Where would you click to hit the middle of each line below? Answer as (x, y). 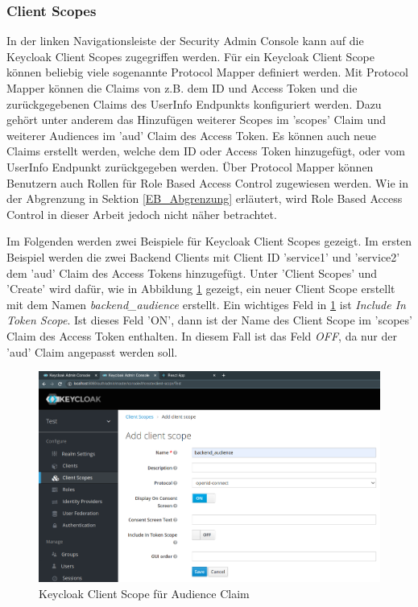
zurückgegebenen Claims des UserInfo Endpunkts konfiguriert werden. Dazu (194, 103)
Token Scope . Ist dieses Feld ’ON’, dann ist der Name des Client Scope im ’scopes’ (209, 320)
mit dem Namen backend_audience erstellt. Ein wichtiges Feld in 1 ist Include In (206, 304)
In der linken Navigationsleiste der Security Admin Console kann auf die (185, 41)
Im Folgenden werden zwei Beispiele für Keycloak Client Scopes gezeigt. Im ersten (209, 241)
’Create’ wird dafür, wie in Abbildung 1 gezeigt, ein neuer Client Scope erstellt (201, 289)
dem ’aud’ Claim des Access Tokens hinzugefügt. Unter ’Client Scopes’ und (192, 273)
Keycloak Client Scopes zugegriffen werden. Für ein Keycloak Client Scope (191, 56)
